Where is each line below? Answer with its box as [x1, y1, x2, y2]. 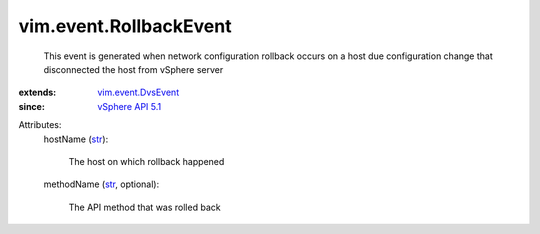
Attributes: [18, 119, 62, 131]
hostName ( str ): [43, 133, 109, 145]
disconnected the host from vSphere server [43, 63, 224, 75]
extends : [18, 86, 57, 99]
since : [18, 100, 45, 112]
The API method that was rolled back [68, 201, 221, 213]
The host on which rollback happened [68, 155, 225, 167]
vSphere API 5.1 [97, 100, 162, 112]
